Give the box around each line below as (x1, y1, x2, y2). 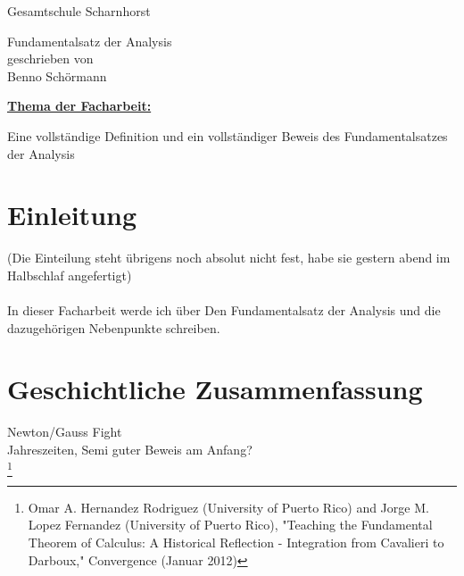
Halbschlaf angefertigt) (7, 265, 132, 284)
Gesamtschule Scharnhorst (7, 2, 151, 20)
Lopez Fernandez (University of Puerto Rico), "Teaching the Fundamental (28, 515, 433, 534)
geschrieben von (7, 49, 94, 68)
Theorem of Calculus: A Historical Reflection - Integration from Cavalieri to (28, 533, 444, 552)
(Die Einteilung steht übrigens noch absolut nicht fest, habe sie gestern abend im (7, 248, 451, 267)
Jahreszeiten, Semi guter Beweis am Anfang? (7, 439, 253, 458)
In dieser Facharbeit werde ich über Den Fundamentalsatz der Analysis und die (7, 301, 441, 320)
